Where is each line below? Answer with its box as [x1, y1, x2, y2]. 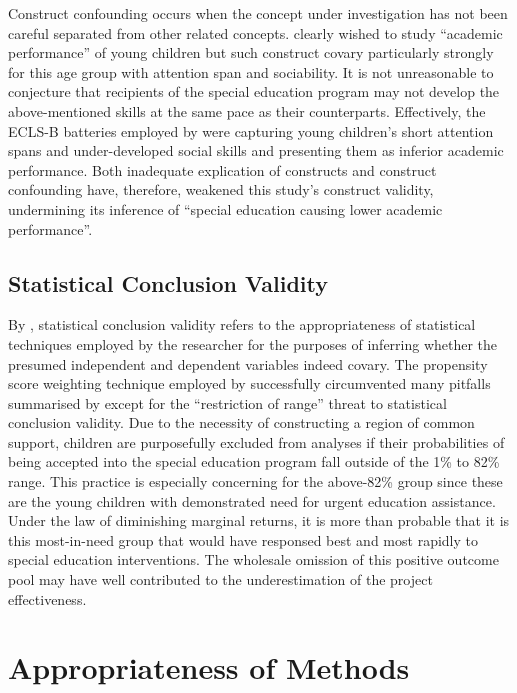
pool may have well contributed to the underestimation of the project [8, 569, 433, 590]
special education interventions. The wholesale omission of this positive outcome [8, 549, 499, 570]
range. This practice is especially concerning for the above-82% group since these [8, 471, 503, 492]
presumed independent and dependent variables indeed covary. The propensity [8, 353, 488, 374]
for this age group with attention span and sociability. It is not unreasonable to [8, 61, 494, 82]
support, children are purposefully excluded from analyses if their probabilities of [8, 431, 505, 452]
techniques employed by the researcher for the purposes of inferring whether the [8, 333, 498, 354]
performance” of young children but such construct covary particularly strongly [8, 42, 494, 63]
